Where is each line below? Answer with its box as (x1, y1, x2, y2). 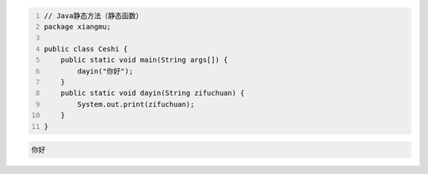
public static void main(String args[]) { (60, 55, 228, 65)
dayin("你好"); (77, 66, 134, 75)
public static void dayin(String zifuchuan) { (60, 89, 245, 98)
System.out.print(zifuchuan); (77, 100, 195, 108)
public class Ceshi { (44, 44, 128, 53)
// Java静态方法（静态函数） (44, 11, 143, 20)
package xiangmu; (44, 22, 111, 31)
